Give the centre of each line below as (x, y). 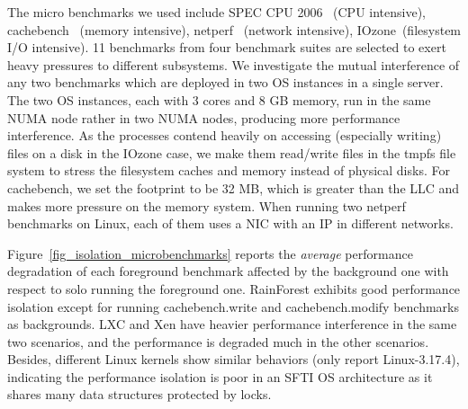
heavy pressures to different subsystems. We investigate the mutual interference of (234, 64)
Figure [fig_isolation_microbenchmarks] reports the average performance (210, 253)
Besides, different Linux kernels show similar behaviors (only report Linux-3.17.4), (234, 359)
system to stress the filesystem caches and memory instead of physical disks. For (229, 170)
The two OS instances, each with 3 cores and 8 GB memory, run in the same (219, 99)
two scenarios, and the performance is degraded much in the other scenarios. (218, 341)
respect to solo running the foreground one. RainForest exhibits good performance (234, 288)
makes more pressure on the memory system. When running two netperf (207, 205)
